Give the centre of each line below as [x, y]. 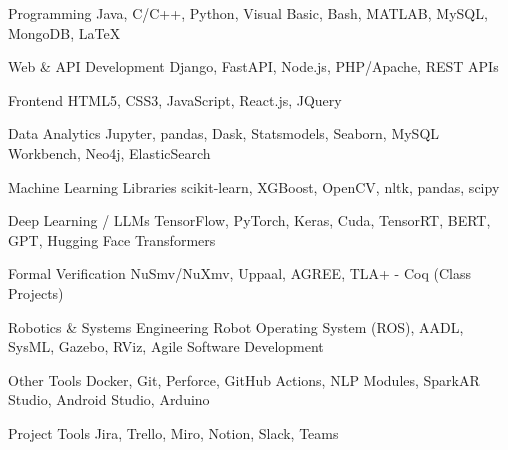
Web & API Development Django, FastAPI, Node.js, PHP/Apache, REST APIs [253, 66]
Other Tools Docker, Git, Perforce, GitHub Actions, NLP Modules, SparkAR [244, 379]
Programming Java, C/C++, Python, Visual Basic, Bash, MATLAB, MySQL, [248, 13]
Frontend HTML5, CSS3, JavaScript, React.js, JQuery [175, 99]
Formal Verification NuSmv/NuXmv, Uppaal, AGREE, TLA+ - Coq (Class [239, 273]
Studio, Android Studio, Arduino [109, 399]
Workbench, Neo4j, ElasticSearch [109, 152]
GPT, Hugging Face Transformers [112, 239]
